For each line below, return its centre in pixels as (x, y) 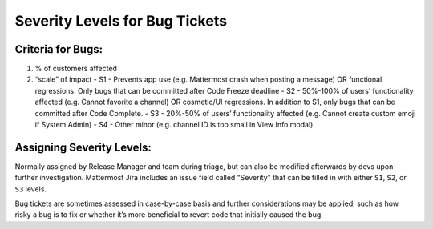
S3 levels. (31, 189)
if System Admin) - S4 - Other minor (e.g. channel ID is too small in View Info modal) (174, 125)
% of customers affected (76, 69)
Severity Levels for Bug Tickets (121, 21)
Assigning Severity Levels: (83, 147)
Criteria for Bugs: (59, 49)
